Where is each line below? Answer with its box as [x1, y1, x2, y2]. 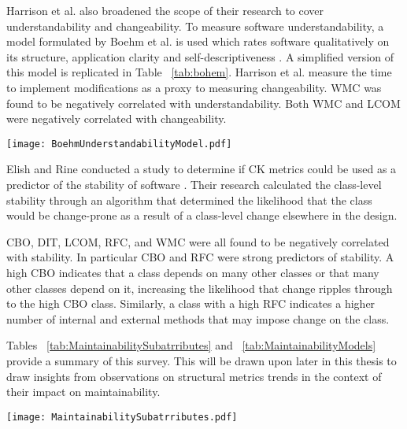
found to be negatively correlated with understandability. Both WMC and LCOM [6, 94, 401, 111]
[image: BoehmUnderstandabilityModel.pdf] [6, 138, 232, 150]
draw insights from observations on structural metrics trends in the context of [6, 368, 382, 384]
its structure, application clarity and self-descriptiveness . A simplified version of [6, 48, 394, 65]
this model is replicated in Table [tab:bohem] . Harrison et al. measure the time [6, 64, 392, 80]
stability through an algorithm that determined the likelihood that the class [6, 191, 372, 208]
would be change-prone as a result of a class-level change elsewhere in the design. [6, 207, 398, 224]
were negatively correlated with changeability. [6, 110, 227, 127]
